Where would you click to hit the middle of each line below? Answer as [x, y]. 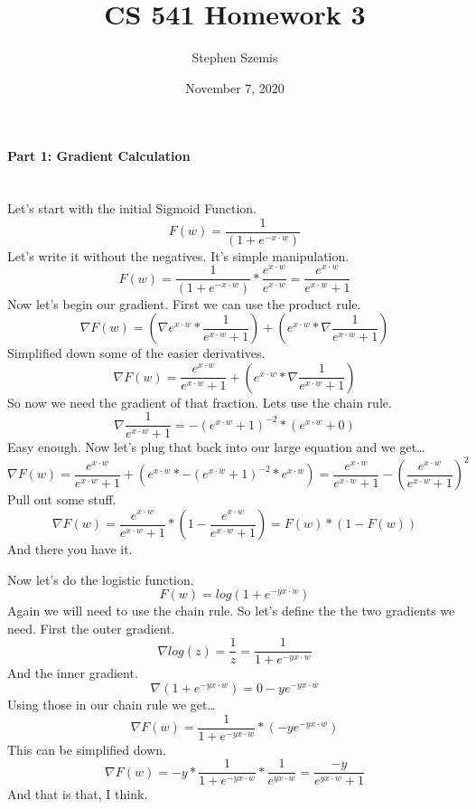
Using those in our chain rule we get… [112, 705]
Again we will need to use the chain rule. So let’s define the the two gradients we [231, 611]
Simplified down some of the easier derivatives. [136, 353]
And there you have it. [70, 549]
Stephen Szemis [235, 57]
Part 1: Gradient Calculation [99, 156]
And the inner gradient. [73, 673]
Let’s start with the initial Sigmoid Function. [132, 208]
